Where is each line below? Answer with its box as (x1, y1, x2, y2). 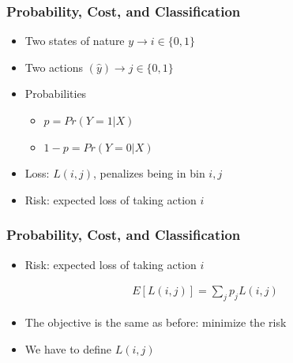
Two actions (24, 58, 83, 75)
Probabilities (24, 85, 87, 102)
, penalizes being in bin (93, 165, 205, 181)
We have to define (24, 340, 112, 357)
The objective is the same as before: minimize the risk (24, 314, 287, 331)
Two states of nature (24, 32, 125, 49)
